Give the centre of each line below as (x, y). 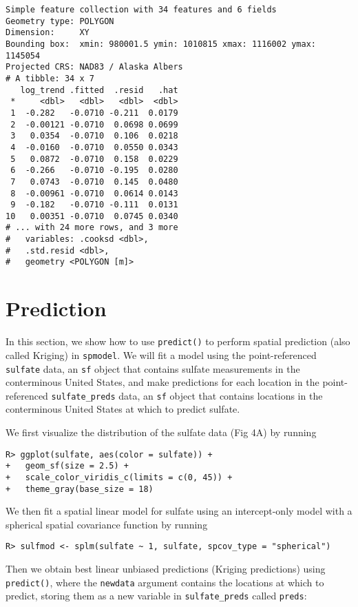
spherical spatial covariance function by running (107, 524)
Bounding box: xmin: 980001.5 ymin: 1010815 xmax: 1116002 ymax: (161, 44)
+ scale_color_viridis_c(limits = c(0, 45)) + (119, 477)
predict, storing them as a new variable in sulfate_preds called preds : (156, 596)
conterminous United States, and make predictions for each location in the (162, 382)
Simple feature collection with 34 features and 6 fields (141, 10)
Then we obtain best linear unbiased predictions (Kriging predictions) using (166, 569)
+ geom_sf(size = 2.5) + (67, 466)
